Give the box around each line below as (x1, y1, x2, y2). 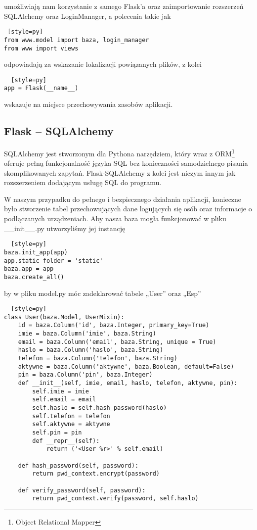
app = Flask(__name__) (4, 85, 79, 92)
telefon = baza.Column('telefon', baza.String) (18, 355, 177, 362)
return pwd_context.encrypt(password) (32, 470, 160, 478)
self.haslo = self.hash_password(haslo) (32, 404, 167, 412)
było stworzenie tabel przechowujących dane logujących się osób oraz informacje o (4, 203, 252, 214)
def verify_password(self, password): (18, 486, 146, 494)
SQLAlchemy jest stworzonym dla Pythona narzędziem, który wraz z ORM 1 (4, 146, 235, 158)
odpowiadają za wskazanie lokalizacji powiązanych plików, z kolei (4, 59, 202, 69)
